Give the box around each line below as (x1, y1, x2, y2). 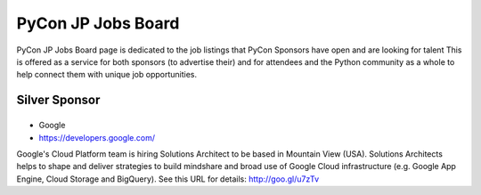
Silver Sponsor (16, 93, 101, 108)
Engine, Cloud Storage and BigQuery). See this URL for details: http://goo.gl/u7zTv (16, 174, 320, 184)
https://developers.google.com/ (38, 132, 156, 142)
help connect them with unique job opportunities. (16, 69, 198, 80)
